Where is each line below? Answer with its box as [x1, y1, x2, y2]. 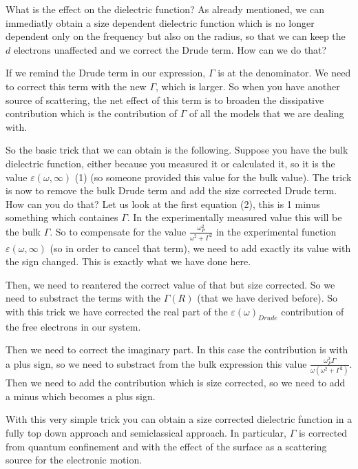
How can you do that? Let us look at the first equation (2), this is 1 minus [6, 196, 320, 211]
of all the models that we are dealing [189, 106, 344, 121]
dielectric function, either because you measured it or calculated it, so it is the [6, 156, 335, 170]
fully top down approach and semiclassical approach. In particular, [6, 425, 286, 439]
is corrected [298, 425, 348, 439]
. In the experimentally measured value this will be [127, 210, 342, 225]
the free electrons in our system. [6, 319, 141, 333]
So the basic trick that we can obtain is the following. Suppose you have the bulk [6, 143, 348, 157]
